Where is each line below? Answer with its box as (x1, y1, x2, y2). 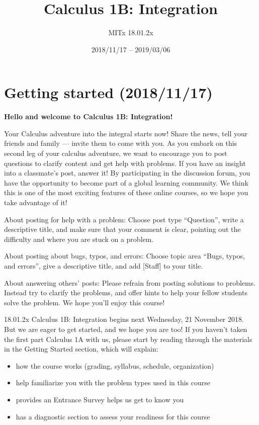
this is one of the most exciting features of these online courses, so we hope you (4, 187, 248, 198)
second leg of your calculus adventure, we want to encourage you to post (4, 148, 227, 158)
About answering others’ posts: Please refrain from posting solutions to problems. (4, 277, 256, 288)
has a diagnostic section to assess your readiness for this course (16, 411, 210, 421)
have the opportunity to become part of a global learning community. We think (4, 177, 248, 188)
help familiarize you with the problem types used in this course (16, 377, 210, 388)
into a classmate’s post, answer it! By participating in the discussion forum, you (4, 167, 250, 178)
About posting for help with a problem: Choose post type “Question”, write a (4, 214, 244, 224)
